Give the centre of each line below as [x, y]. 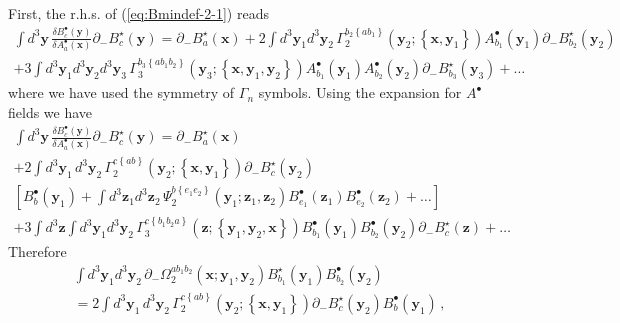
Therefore [37, 251]
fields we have [50, 111]
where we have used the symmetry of [121, 92]
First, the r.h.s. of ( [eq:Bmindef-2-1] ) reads [138, 13]
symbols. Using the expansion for [360, 92]
